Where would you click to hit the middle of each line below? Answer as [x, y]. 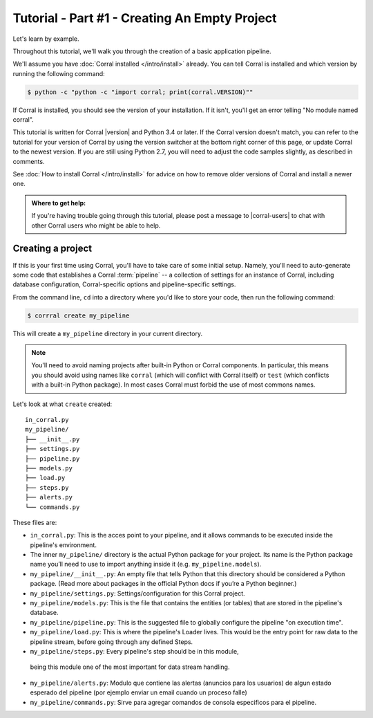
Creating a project [52, 249]
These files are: [35, 522]
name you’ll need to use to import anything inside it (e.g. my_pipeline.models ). [146, 564]
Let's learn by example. [46, 39]
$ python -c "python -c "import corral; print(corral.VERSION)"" [140, 92]
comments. [29, 161]
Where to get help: [59, 203]
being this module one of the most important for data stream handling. [130, 667]
